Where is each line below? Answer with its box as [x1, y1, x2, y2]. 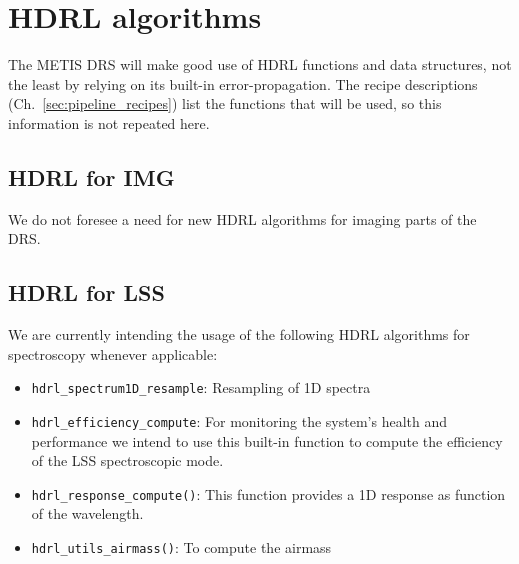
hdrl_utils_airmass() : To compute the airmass [31, 537, 332, 558]
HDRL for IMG [8, 161, 175, 192]
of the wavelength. [31, 503, 144, 524]
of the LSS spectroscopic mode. [31, 450, 224, 471]
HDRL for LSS [8, 277, 165, 308]
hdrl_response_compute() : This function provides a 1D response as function [31, 483, 506, 504]
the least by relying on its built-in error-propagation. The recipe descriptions [8, 73, 478, 94]
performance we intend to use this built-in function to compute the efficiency [31, 430, 503, 451]
